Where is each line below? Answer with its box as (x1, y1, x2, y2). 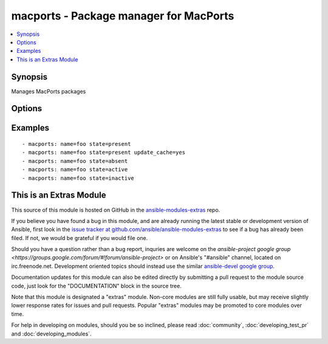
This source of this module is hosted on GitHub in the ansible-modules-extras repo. (11, 206, 220, 213)
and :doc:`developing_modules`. (11, 330, 92, 337)
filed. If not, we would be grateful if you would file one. (11, 234, 148, 241)
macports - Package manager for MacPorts (11, 9, 234, 22)
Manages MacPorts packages (11, 88, 86, 95)
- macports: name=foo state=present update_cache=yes (22, 149, 185, 156)
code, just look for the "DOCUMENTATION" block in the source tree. (11, 282, 182, 289)
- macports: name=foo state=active (22, 166, 128, 173)
